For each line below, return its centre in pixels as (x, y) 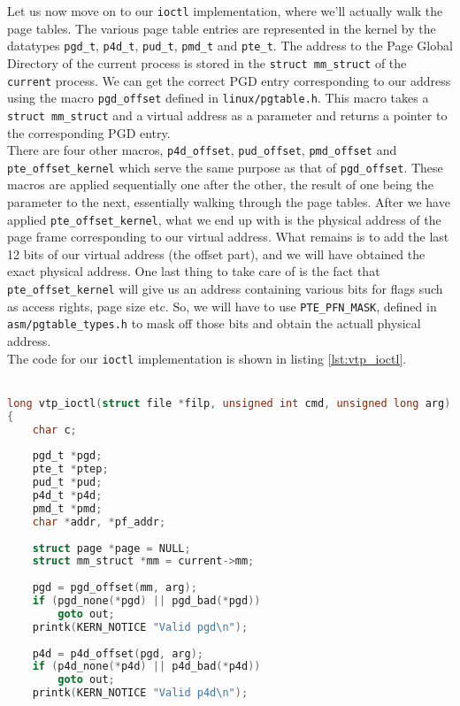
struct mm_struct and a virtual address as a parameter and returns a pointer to (227, 115)
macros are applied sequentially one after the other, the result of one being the (220, 184)
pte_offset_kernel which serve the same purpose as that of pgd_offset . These (225, 167)
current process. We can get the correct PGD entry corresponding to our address (229, 80)
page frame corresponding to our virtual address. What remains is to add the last (228, 237)
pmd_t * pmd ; (67, 508)
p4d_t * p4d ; (67, 495)
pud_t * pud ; (67, 483)
